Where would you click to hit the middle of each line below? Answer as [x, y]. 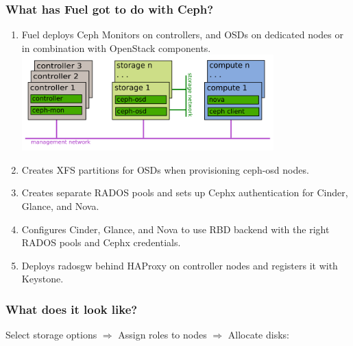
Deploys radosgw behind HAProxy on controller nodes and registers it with [180, 265]
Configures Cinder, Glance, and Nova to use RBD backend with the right [175, 229]
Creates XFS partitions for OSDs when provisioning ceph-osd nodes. [165, 169]
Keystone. [42, 279]
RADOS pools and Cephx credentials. [101, 242]
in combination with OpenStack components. [116, 48]
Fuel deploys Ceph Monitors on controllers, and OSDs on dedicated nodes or [182, 35]
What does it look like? [72, 309]
